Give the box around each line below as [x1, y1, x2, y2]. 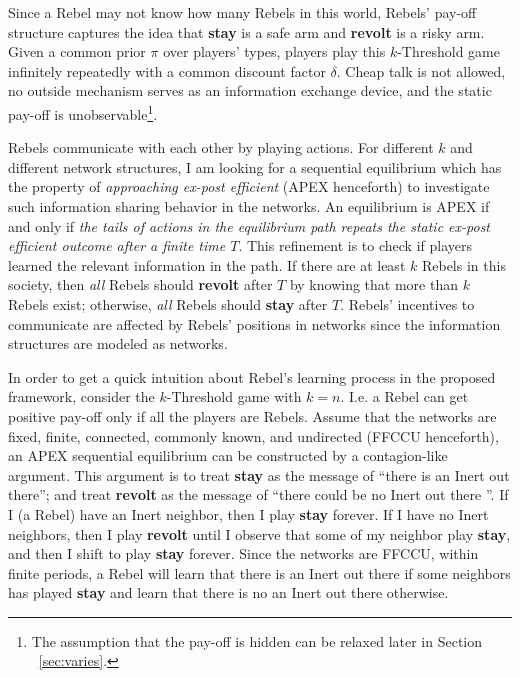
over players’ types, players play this [163, 41, 386, 62]
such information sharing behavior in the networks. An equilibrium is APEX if [8, 196, 490, 216]
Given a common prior [8, 41, 146, 62]
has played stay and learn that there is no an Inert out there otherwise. [8, 582, 449, 603]
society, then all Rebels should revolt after [8, 274, 273, 295]
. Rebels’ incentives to [340, 293, 475, 314]
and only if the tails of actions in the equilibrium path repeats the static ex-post [8, 215, 491, 236]
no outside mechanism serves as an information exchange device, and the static [8, 80, 492, 101]
